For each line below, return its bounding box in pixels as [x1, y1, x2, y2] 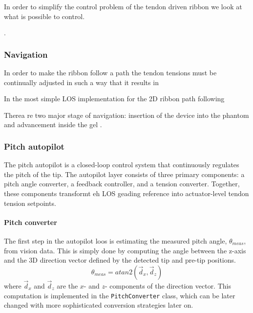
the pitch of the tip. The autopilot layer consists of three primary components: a [4, 169, 245, 179]
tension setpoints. [4, 198, 56, 208]
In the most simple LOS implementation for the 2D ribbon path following [4, 93, 225, 104]
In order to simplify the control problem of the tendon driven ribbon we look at [4, 1, 242, 11]
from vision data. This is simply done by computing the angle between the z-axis [4, 245, 246, 255]
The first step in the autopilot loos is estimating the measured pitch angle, [4, 235, 227, 246]
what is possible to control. [4, 11, 85, 21]
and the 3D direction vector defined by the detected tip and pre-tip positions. [4, 255, 236, 265]
